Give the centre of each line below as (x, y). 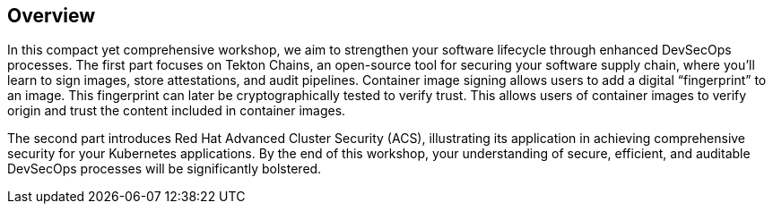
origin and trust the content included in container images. (177, 111)
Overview (52, 16)
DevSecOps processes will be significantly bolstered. (165, 169)
